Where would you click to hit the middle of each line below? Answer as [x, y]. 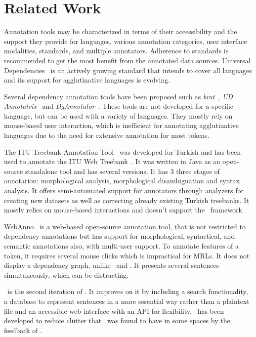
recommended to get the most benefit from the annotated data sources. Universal [127, 60]
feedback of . [23, 330]
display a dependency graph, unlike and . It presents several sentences [111, 265]
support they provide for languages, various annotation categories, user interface [126, 41]
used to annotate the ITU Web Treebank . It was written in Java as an [112, 161]
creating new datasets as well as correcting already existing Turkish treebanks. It [127, 200]
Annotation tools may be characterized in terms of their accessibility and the [121, 31]
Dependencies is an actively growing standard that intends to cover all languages [128, 70]
